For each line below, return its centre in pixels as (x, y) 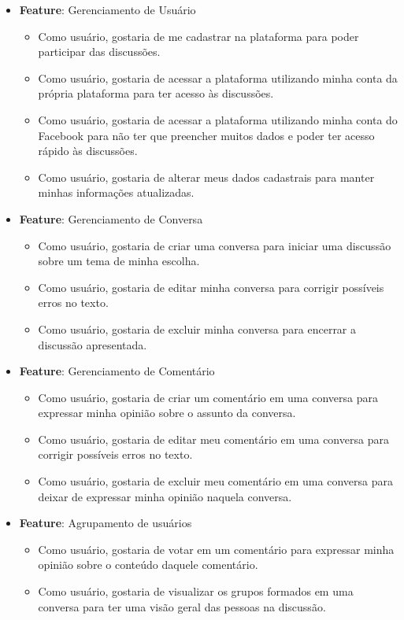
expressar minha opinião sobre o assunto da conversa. (167, 413)
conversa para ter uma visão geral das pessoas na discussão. (182, 606)
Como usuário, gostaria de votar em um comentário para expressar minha (216, 549)
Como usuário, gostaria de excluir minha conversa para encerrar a (197, 328)
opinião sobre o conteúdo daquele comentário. (148, 565)
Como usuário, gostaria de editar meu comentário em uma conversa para (213, 439)
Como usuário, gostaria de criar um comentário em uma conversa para (208, 397)
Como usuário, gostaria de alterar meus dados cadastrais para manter (206, 177)
